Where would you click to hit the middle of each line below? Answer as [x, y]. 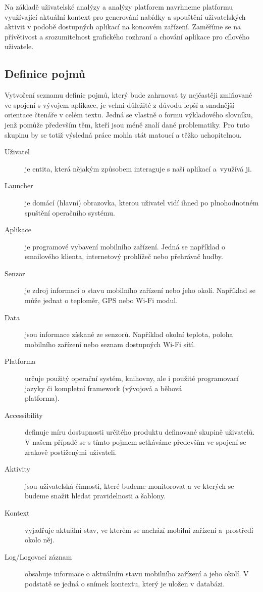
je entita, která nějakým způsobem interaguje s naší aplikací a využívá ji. [138, 168]
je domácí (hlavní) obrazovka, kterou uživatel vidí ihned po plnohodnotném [142, 202]
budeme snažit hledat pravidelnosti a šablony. [95, 496]
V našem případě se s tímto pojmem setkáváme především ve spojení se [136, 442]
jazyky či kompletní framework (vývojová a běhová [103, 388]
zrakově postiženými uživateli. [71, 452]
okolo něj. [40, 540]
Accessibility [24, 415]
